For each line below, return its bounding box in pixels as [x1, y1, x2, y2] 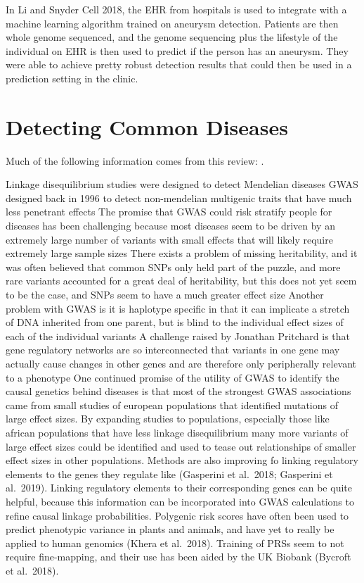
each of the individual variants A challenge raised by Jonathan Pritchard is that [6, 328, 351, 343]
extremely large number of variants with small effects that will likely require [6, 232, 333, 246]
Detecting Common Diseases [6, 112, 288, 141]
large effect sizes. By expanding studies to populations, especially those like [6, 411, 330, 426]
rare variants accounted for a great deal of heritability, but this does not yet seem [6, 273, 357, 288]
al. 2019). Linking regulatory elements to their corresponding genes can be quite [6, 480, 352, 495]
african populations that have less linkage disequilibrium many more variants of [6, 425, 349, 439]
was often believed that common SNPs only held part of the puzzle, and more [6, 259, 341, 274]
